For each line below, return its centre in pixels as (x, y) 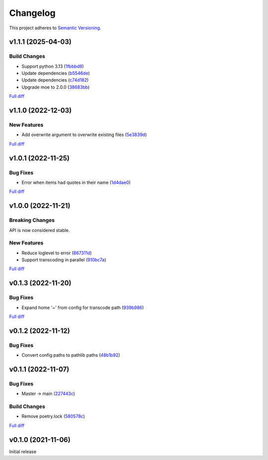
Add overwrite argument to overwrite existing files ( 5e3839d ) (84, 135)
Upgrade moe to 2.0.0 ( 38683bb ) (56, 87)
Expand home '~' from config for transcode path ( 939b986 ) (83, 307)
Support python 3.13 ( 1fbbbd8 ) (53, 66)
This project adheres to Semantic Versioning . (55, 28)
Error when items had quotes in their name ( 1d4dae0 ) (76, 182)
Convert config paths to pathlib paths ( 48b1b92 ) (71, 355)
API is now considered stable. (39, 230)
